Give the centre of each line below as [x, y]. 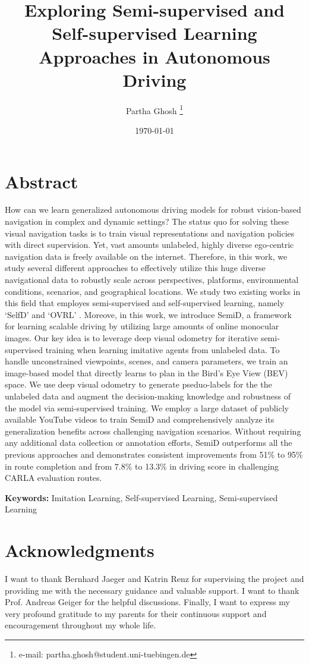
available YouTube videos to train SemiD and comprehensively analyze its [140, 419]
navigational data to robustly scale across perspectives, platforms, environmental [152, 280]
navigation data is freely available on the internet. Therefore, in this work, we [146, 256]
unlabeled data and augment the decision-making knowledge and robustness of [148, 396]
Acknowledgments [80, 550]
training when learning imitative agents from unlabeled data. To [163, 349]
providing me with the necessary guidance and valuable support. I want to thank [152, 590]
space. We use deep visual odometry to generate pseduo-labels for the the [138, 384]
